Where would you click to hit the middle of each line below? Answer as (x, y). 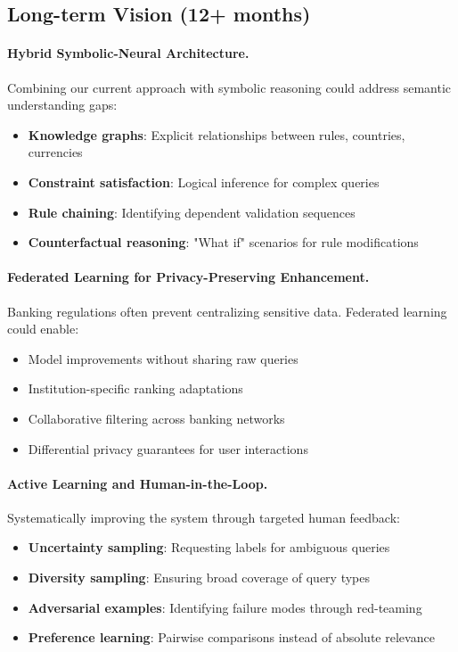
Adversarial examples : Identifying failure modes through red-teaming (225, 607)
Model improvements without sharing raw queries (163, 358)
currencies (55, 152)
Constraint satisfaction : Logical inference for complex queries (204, 182)
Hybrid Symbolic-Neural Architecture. (128, 53)
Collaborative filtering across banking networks (156, 418)
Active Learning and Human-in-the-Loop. (138, 483)
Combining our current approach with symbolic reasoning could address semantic (229, 87)
